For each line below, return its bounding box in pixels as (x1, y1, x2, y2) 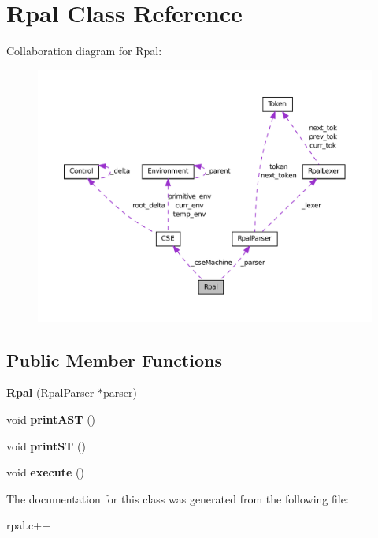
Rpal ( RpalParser (6, 384, 94, 401)
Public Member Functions (6, 347, 222, 372)
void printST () (6, 437, 86, 454)
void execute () (6, 464, 84, 480)
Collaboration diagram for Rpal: (6, 43, 162, 59)
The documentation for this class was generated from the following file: (6, 490, 349, 506)
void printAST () (6, 410, 96, 427)
